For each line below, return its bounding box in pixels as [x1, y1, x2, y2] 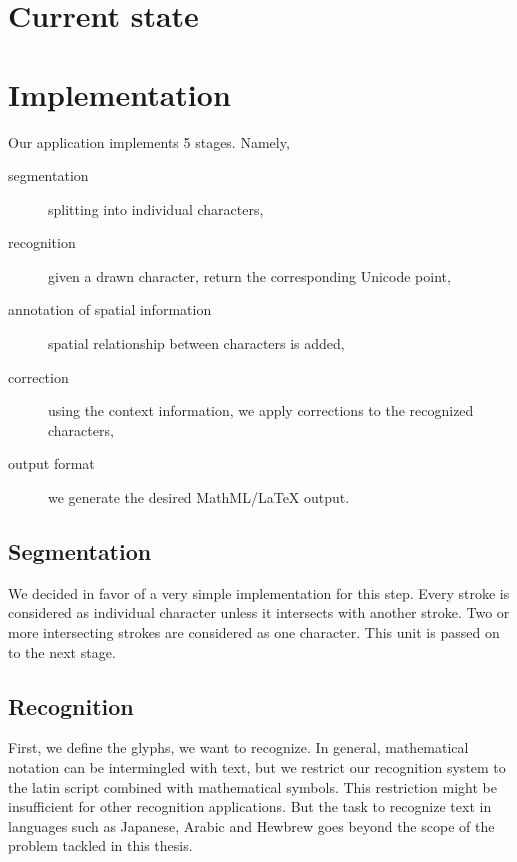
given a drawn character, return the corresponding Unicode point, [48, 265, 451, 286]
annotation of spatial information [8, 299, 212, 320]
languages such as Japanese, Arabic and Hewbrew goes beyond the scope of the [8, 815, 495, 836]
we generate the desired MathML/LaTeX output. [48, 487, 350, 508]
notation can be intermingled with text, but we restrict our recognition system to [8, 757, 506, 777]
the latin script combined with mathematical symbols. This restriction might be [8, 776, 497, 797]
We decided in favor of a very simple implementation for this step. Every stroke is [8, 582, 510, 603]
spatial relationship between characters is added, [48, 333, 345, 354]
